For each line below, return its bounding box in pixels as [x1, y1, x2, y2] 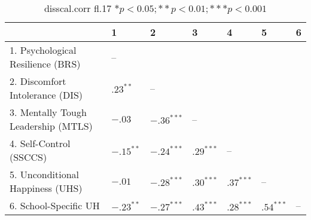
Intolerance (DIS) [10, 88, 83, 102]
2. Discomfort [10, 74, 66, 88]
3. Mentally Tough [10, 105, 87, 119]
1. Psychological [10, 43, 77, 57]
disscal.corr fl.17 [44, 1, 112, 15]
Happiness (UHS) [10, 181, 83, 195]
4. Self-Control [10, 136, 71, 150]
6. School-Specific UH [10, 198, 100, 212]
